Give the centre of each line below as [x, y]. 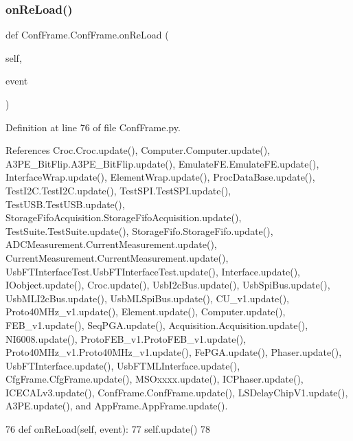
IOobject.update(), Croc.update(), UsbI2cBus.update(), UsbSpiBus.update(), [168, 285]
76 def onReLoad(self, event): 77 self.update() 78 [108, 429]
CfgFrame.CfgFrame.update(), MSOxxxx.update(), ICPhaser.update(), [155, 379]
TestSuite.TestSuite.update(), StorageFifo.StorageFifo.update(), [139, 230]
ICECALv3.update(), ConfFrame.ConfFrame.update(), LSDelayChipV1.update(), [177, 392]
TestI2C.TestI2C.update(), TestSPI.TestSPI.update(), [118, 190]
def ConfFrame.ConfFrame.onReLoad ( [87, 35]
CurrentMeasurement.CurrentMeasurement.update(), [117, 257]
